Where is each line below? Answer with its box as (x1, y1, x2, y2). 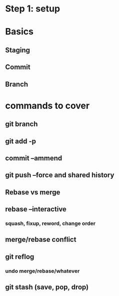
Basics (5, 26, 34, 38)
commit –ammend (5, 154, 62, 162)
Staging (5, 46, 30, 54)
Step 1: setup (5, 3, 60, 15)
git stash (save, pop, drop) (5, 283, 89, 291)
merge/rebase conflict (5, 235, 76, 244)
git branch (5, 120, 38, 128)
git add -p (5, 137, 36, 145)
